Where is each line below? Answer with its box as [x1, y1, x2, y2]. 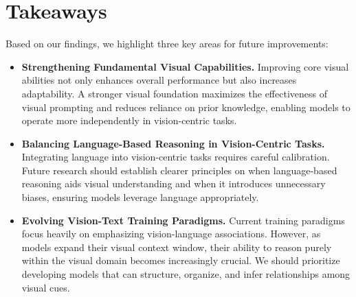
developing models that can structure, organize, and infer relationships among [21, 267, 351, 281]
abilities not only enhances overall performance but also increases [21, 73, 297, 87]
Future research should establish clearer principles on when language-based [21, 163, 337, 177]
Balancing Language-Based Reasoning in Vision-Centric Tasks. [21, 136, 325, 150]
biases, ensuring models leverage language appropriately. [21, 190, 259, 204]
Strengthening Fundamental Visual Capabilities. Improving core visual [21, 59, 349, 73]
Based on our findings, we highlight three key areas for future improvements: [5, 36, 329, 51]
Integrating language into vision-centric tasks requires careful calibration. [21, 150, 330, 164]
